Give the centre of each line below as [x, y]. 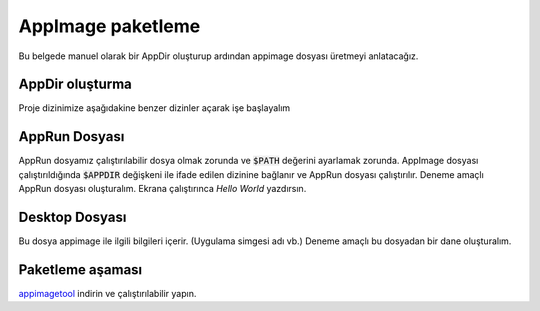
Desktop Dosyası [72, 216]
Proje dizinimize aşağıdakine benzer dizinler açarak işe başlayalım [154, 108]
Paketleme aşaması [80, 269]
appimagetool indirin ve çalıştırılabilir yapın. [107, 293]
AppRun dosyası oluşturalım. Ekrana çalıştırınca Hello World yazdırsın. [162, 189]
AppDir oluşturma [75, 84]
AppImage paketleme [109, 26]
